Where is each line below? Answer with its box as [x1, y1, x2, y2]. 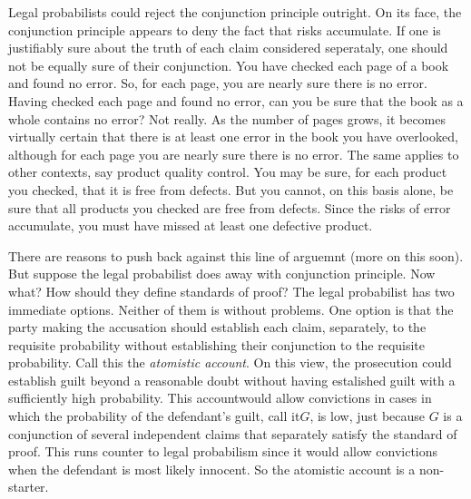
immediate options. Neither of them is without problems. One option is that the [8, 299, 454, 318]
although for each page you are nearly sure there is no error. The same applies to [8, 144, 459, 163]
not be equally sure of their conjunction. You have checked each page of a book [8, 55, 449, 74]
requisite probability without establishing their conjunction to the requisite [8, 335, 426, 354]
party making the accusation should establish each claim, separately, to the [8, 318, 427, 337]
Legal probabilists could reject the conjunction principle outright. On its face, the [8, 3, 462, 21]
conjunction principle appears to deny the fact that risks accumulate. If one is [8, 20, 441, 39]
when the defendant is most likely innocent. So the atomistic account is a [8, 459, 416, 478]
